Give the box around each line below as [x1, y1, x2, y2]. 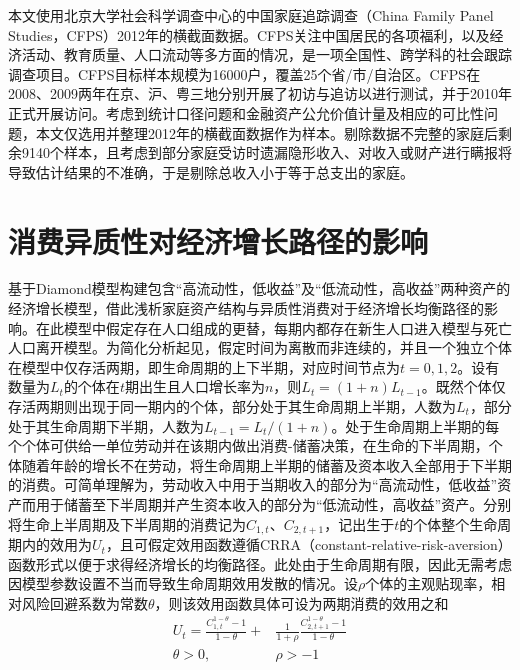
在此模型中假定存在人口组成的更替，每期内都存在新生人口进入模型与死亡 [35, 317, 512, 338]
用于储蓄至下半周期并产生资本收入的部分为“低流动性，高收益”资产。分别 [35, 494, 512, 514]
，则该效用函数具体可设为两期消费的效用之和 [154, 592, 449, 613]
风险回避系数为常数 [21, 592, 148, 613]
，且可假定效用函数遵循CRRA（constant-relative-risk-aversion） [105, 534, 512, 555]
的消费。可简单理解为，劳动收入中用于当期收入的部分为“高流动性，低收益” [8, 474, 498, 495]
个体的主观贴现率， [365, 573, 492, 594]
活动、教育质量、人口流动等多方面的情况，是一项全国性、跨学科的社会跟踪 [21, 44, 512, 65]
